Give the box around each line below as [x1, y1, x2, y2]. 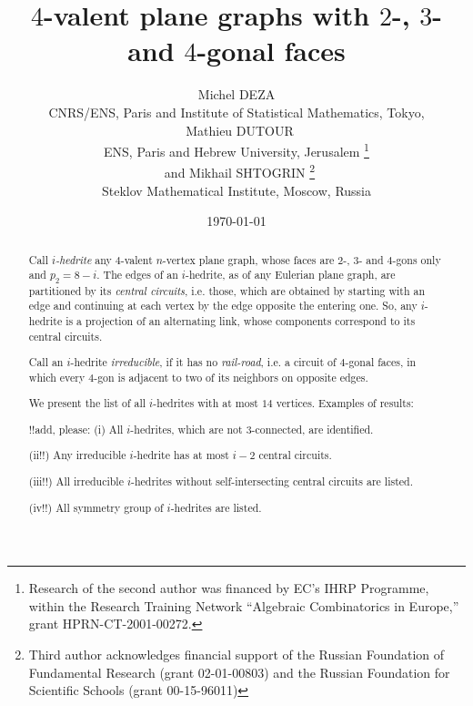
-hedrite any [55, 251, 112, 267]
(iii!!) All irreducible [28, 473, 124, 488]
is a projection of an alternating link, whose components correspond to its [65, 312, 416, 328]
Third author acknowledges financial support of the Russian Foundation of [28, 644, 445, 663]
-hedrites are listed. [170, 499, 262, 515]
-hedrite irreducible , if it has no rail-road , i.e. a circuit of [70, 354, 337, 370]
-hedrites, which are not [130, 421, 243, 436]
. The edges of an [96, 267, 178, 282]
